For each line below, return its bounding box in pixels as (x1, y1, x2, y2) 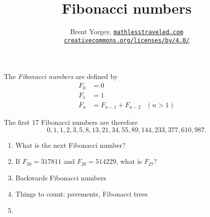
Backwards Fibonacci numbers (15, 172, 106, 182)
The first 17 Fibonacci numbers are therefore (4, 117, 138, 127)
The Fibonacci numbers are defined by (4, 71, 118, 81)
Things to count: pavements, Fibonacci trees (15, 189, 148, 199)
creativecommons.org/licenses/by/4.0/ (64, 37, 190, 44)
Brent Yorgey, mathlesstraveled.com (70, 26, 184, 37)
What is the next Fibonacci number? (15, 139, 126, 150)
